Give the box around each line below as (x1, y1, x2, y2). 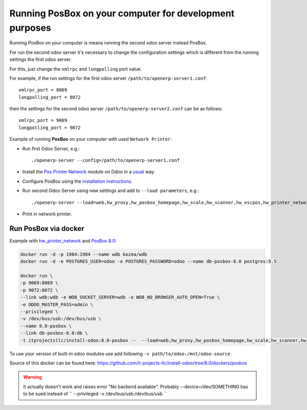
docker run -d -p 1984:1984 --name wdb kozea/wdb (20, 251, 147, 257)
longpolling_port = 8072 (18, 94, 81, 100)
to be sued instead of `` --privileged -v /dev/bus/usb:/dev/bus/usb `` (23, 391, 167, 397)
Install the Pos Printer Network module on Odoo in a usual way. (22, 169, 156, 175)
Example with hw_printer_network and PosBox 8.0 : (9, 238, 117, 244)
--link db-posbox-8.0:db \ (20, 330, 88, 336)
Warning (23, 374, 42, 380)
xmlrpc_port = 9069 (18, 118, 68, 123)
